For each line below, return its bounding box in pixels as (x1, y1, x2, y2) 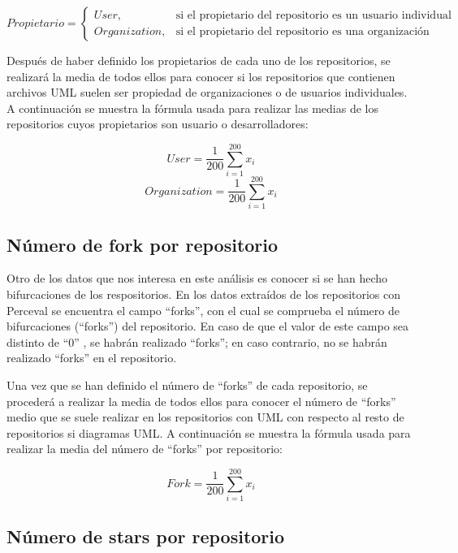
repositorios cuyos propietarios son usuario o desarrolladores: (6, 115, 309, 132)
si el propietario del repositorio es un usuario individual (175, 10, 452, 22)
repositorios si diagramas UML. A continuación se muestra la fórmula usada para (6, 424, 411, 441)
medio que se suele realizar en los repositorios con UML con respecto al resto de (6, 408, 404, 426)
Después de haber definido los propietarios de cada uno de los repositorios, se (6, 52, 391, 68)
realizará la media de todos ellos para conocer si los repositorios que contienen (6, 67, 395, 84)
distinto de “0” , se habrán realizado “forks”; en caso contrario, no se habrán (6, 333, 387, 350)
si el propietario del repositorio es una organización (175, 25, 430, 37)
